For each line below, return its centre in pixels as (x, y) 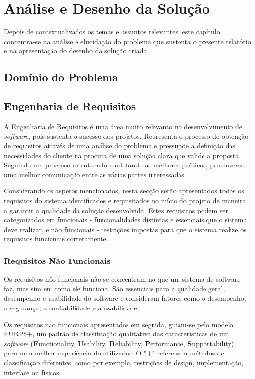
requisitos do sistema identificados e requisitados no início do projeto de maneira (125, 201)
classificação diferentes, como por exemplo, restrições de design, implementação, (124, 362)
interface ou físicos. (33, 372)
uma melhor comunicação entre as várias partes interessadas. (95, 174)
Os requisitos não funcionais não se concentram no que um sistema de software (122, 279)
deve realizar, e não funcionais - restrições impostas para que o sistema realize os (125, 229)
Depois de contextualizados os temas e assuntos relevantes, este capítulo (112, 32)
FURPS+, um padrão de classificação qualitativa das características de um (116, 334)
